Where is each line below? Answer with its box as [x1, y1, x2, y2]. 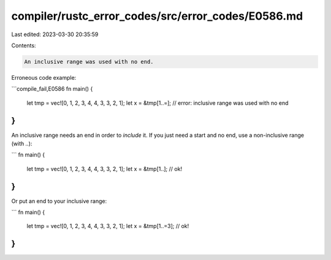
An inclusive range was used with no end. [24, 58, 154, 65]
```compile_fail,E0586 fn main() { [11, 85, 93, 93]
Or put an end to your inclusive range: [11, 197, 107, 205]
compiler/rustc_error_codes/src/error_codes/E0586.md [11, 9, 303, 23]
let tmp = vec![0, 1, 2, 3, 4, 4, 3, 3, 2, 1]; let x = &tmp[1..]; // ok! [26, 165, 183, 172]
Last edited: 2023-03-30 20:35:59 [11, 31, 99, 38]
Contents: [11, 42, 36, 49]
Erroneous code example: [11, 74, 77, 81]
